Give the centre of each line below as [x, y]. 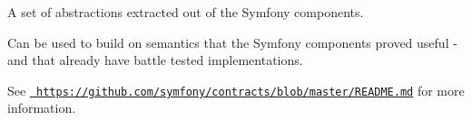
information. [42, 108]
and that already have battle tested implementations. [155, 60]
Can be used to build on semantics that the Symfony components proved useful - [232, 42]
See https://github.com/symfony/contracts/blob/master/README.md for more [236, 90]
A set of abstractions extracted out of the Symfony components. [186, 12]
